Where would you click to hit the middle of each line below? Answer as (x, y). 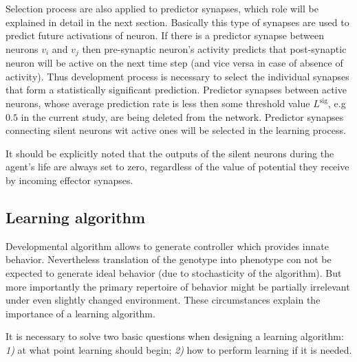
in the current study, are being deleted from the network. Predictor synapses (182, 116)
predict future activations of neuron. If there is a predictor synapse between (165, 35)
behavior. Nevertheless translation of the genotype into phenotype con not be (169, 259)
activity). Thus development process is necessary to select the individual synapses (177, 76)
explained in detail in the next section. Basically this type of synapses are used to (177, 22)
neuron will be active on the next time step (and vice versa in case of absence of (174, 63)
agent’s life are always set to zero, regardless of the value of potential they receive (177, 167)
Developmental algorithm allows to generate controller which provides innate (167, 246)
